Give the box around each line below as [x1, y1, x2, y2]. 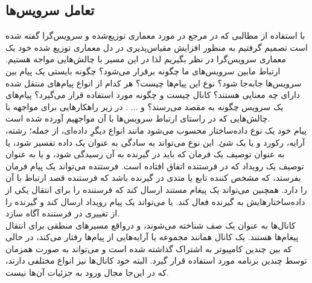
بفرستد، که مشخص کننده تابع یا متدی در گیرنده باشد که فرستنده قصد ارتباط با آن [5, 171, 301, 184]
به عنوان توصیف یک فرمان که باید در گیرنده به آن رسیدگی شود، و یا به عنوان [5, 148, 285, 160]
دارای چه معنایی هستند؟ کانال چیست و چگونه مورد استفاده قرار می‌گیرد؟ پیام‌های [5, 88, 301, 101]
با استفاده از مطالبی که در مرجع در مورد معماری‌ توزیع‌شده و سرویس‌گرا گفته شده [5, 29, 305, 42]
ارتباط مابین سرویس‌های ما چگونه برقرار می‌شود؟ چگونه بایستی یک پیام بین [5, 64, 281, 77]
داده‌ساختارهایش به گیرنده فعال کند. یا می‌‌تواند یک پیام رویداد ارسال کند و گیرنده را [5, 195, 305, 207]
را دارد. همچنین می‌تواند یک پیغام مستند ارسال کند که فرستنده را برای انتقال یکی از [5, 183, 307, 195]
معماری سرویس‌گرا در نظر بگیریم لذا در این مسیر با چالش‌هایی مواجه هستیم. [5, 53, 287, 65]
